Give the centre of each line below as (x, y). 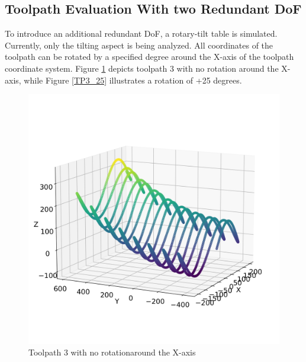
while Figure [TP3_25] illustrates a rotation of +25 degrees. (133, 80)
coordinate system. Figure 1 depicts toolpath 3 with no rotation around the (142, 68)
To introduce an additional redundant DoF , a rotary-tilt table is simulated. (141, 33)
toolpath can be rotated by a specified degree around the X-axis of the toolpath (149, 57)
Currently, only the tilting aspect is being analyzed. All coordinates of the (139, 45)
